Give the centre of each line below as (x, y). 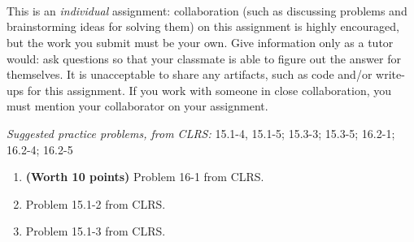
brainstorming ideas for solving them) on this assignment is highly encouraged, (203, 26)
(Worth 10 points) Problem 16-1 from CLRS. (145, 177)
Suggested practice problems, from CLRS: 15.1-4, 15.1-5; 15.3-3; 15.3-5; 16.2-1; (201, 133)
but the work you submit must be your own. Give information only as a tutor (200, 42)
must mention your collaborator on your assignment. (137, 106)
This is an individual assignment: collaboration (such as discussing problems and (207, 10)
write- (390, 74)
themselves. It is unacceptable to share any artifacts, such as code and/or (190, 74)
